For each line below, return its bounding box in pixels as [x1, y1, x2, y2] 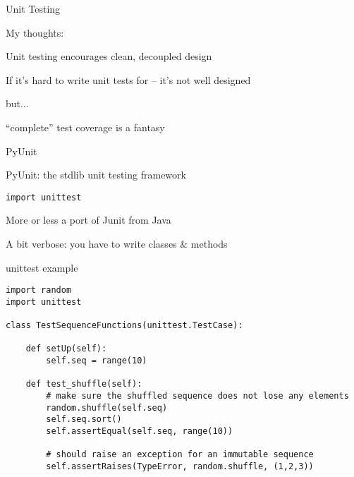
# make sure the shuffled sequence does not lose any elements [46, 391, 349, 401]
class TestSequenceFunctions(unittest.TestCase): [6, 320, 243, 331]
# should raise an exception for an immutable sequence [46, 449, 314, 460]
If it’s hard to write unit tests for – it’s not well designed [6, 72, 251, 87]
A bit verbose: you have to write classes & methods [6, 236, 228, 250]
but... [6, 96, 29, 111]
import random [6, 285, 72, 296]
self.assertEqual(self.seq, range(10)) [46, 426, 233, 437]
